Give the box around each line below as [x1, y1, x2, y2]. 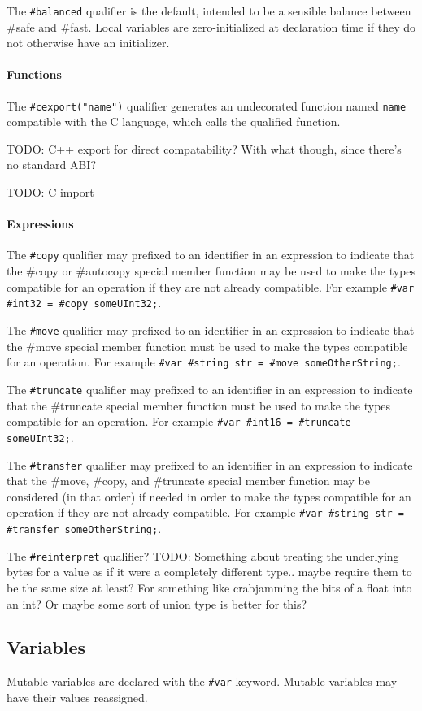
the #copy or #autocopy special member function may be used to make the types [7, 262, 416, 280]
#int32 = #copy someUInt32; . [7, 294, 162, 311]
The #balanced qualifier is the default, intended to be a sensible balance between [7, 2, 411, 19]
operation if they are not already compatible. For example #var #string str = [7, 504, 404, 521]
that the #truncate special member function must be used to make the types [7, 397, 391, 414]
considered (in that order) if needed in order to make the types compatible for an [7, 488, 411, 505]
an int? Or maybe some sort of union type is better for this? [7, 595, 307, 612]
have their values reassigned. [7, 688, 148, 705]
